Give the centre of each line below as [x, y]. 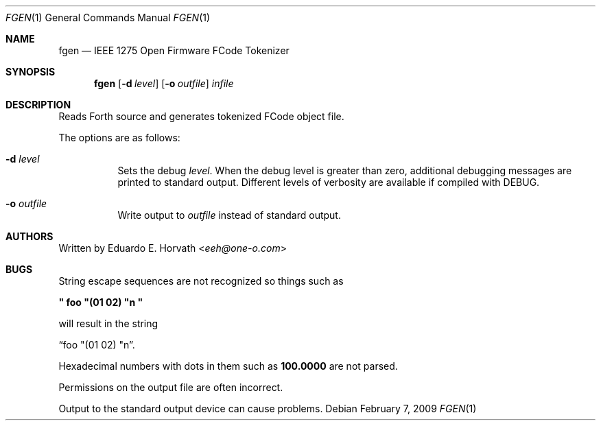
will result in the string [108, 323]
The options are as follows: [119, 138]
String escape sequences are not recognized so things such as [201, 281]
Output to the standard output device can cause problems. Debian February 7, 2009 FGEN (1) [268, 409]
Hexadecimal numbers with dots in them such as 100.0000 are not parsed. [228, 366]
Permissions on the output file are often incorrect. [171, 387]
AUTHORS [30, 236]
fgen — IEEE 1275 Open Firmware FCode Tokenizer [174, 50]
